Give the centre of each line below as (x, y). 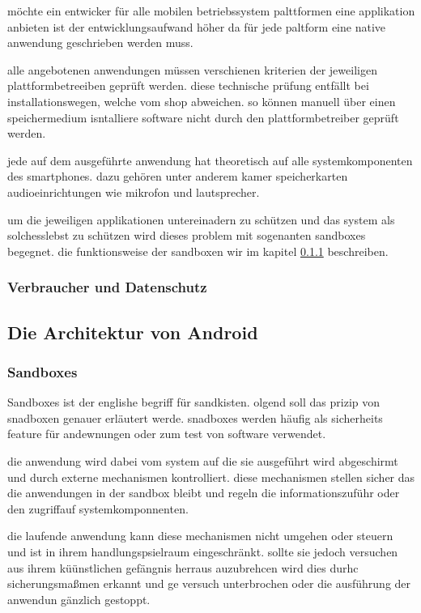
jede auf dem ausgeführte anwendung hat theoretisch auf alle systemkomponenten (210, 160)
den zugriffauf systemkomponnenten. (98, 508)
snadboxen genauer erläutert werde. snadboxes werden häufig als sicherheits (195, 417)
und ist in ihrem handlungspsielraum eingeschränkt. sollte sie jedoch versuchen (203, 551)
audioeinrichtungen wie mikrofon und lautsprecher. (134, 192)
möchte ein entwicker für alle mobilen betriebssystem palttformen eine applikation (211, 11)
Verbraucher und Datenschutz (107, 287)
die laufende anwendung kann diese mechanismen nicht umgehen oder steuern (200, 536)
